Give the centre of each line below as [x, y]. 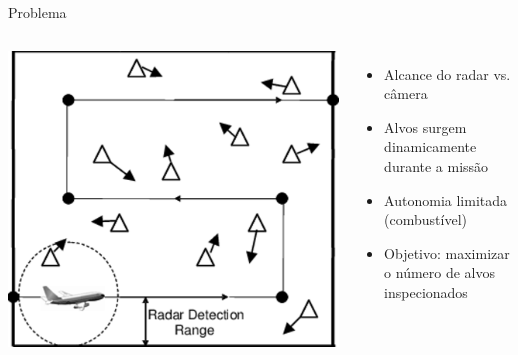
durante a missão [436, 165]
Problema [37, 12]
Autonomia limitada [445, 199]
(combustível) [426, 219]
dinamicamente [430, 146]
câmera [406, 93]
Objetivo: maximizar [447, 252]
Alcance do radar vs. [447, 73]
